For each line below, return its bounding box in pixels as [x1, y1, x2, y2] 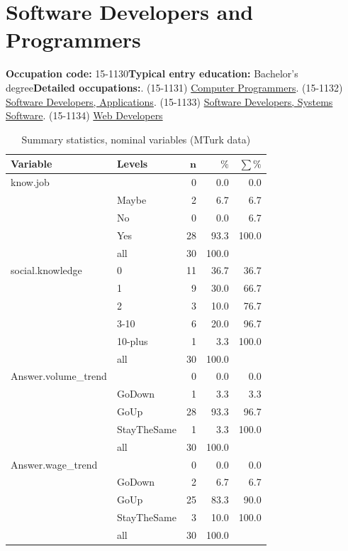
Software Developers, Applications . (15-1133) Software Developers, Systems [6, 94, 333, 109]
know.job [11, 175, 50, 190]
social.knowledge [11, 263, 82, 278]
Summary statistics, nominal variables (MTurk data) [21, 131, 251, 146]
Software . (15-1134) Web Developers [6, 108, 163, 123]
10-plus [116, 333, 148, 348]
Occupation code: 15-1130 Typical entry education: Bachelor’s [6, 66, 298, 81]
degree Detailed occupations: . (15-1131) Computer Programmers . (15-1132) [6, 80, 343, 94]
